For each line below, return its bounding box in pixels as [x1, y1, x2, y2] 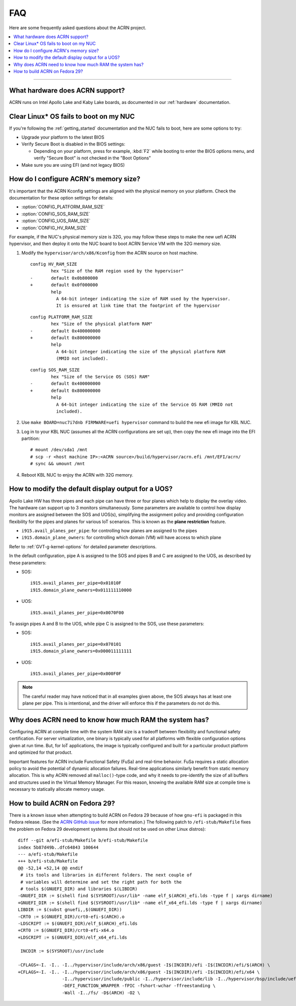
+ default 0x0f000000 [30, 282, 98, 288]
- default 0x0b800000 [30, 275, 98, 281]
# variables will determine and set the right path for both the [20, 879, 182, 885]
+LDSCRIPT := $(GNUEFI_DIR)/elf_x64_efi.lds [18, 934, 128, 940]
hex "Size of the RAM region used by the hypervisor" [51, 268, 184, 274]
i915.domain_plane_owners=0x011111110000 [30, 587, 132, 593]
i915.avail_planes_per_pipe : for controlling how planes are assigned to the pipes [21, 527, 197, 534]
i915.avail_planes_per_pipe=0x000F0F [30, 671, 122, 676]
